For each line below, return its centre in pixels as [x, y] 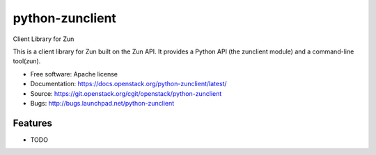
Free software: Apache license [74, 74]
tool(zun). [27, 61]
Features [32, 123]
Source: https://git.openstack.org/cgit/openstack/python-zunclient [126, 93]
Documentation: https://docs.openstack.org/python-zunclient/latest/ [128, 84]
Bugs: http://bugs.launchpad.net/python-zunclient [102, 103]
